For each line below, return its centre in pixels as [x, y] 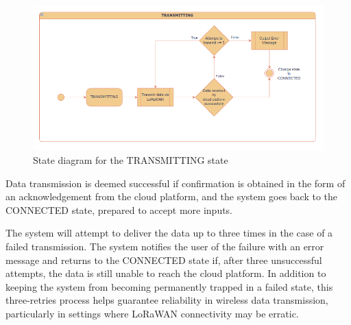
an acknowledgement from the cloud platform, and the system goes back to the [172, 196]
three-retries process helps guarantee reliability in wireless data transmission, [167, 300]
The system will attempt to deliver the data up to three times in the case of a [169, 233]
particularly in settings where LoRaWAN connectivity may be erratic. [152, 314]
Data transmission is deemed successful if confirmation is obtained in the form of [175, 183]
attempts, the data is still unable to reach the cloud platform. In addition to [166, 273]
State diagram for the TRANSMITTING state [131, 160]
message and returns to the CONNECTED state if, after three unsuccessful [164, 260]
